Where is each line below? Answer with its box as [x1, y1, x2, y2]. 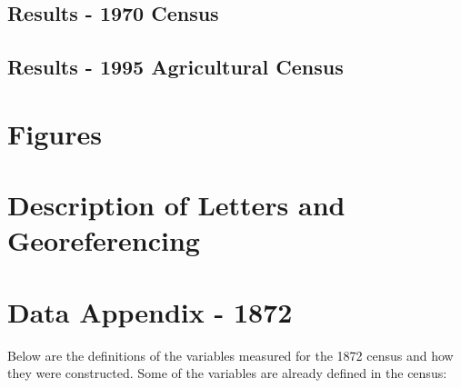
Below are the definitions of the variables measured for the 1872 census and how [7, 345, 454, 364]
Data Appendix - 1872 [7, 293, 293, 330]
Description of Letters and [7, 186, 346, 224]
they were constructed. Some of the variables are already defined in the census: [7, 363, 447, 383]
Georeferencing [7, 222, 200, 259]
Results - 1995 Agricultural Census [7, 53, 344, 81]
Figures [7, 114, 102, 152]
